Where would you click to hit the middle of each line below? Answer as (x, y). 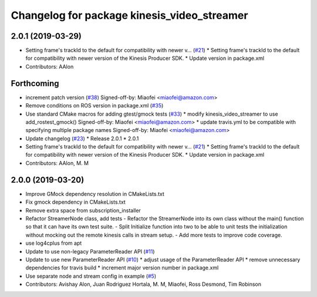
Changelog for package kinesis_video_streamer (129, 15)
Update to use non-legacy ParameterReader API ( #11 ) (90, 251)
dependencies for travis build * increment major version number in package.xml (122, 268)
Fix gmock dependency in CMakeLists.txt (75, 202)
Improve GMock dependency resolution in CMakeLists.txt (95, 194)
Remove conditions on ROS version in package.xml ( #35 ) (95, 106)
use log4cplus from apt (54, 243)
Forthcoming (35, 83)
